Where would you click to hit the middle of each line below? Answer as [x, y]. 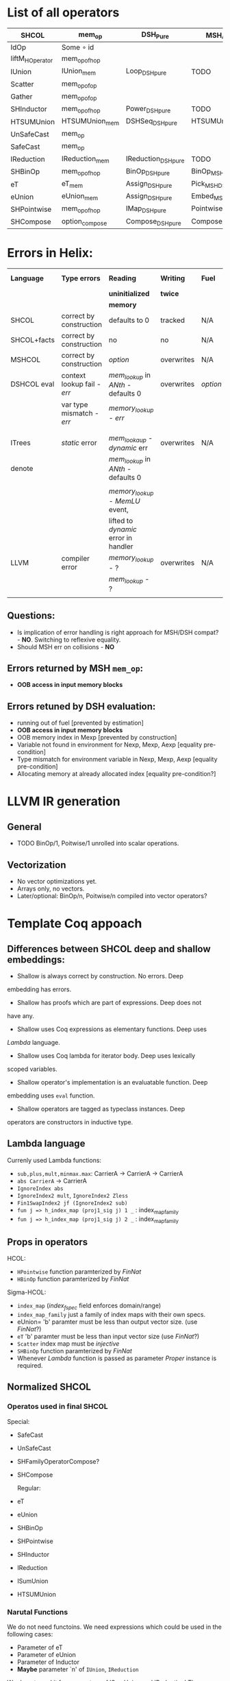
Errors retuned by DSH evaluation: [81, 706]
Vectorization [37, 865]
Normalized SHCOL [49, 1387]
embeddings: [36, 959]
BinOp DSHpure [148, 171]
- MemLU [124, 501]
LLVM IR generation [64, 802]
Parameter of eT [40, 1647]
